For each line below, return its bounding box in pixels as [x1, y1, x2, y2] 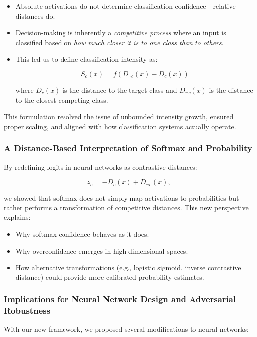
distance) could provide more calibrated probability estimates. [15, 271, 204, 282]
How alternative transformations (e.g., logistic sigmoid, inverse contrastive [15, 262, 241, 272]
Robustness [4, 304, 51, 317]
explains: [4, 212, 31, 222]
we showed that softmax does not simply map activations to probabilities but [4, 193, 239, 203]
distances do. [15, 10, 55, 21]
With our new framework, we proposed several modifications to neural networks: [4, 324, 249, 334]
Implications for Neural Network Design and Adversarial [4, 293, 236, 305]
